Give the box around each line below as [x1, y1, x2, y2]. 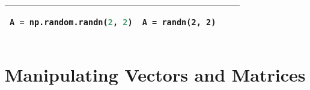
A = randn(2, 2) [142, 17, 216, 28]
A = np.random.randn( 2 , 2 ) [10, 17, 133, 27]
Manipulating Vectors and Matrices [5, 62, 306, 87]
